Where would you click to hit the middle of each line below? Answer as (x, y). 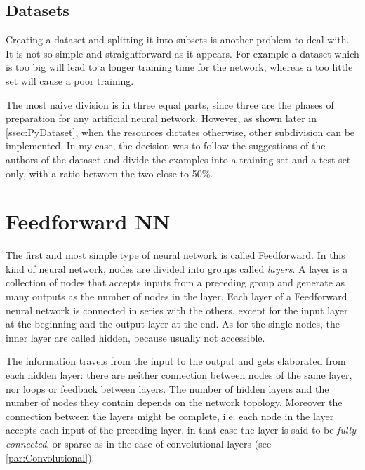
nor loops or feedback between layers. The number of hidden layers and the (167, 388)
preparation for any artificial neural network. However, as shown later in (161, 118)
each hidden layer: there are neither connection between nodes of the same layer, (179, 375)
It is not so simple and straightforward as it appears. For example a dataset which (182, 53)
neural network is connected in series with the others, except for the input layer (177, 310)
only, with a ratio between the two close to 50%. (109, 173)
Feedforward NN (88, 221)
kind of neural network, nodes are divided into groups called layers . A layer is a (177, 268)
